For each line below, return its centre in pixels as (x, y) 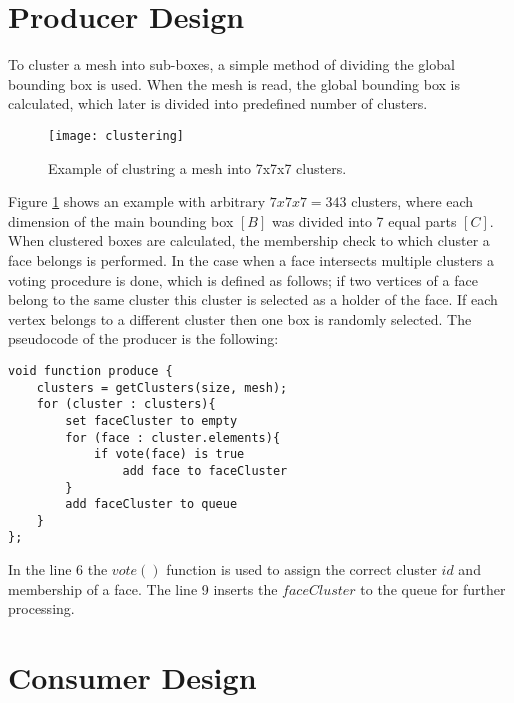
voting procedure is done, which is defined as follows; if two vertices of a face (243, 279)
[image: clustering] (116, 135)
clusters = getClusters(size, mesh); (162, 387)
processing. (41, 608)
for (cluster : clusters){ (126, 404)
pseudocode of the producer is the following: (143, 338)
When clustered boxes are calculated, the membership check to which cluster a (249, 240)
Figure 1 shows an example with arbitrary (137, 201)
